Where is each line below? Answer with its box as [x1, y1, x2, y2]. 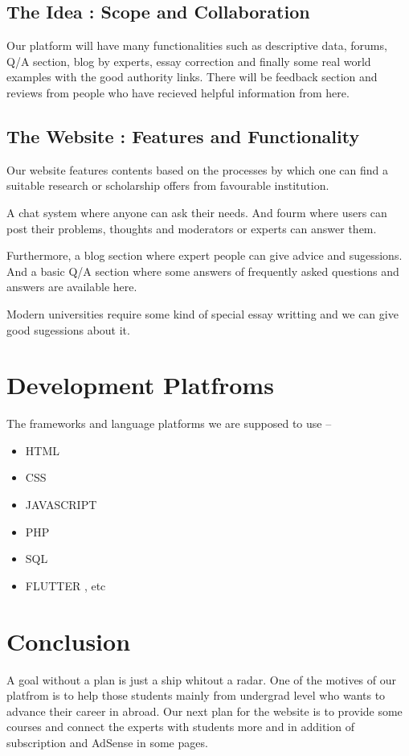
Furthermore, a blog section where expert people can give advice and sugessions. [6, 247, 403, 264]
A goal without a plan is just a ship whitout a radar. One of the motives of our [6, 671, 397, 688]
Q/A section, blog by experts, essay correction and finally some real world [6, 52, 371, 69]
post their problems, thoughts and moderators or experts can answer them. [6, 220, 377, 236]
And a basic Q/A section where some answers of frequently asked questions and [6, 262, 399, 279]
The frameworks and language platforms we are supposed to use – [6, 415, 332, 432]
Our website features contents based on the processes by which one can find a [6, 161, 389, 178]
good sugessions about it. [6, 321, 130, 338]
